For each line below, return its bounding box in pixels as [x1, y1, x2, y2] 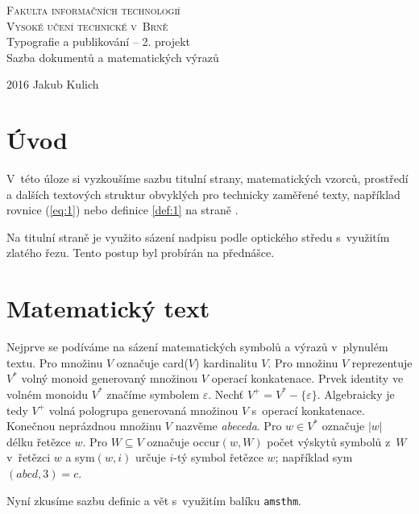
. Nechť [208, 385, 244, 402]
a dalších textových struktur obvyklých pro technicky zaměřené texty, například [6, 185, 400, 202]
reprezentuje [351, 354, 413, 371]
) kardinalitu [195, 354, 258, 371]
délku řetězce [6, 433, 71, 450]
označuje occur [147, 433, 220, 450]
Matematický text [6, 292, 210, 325]
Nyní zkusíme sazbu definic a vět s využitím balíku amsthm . [6, 491, 301, 508]
